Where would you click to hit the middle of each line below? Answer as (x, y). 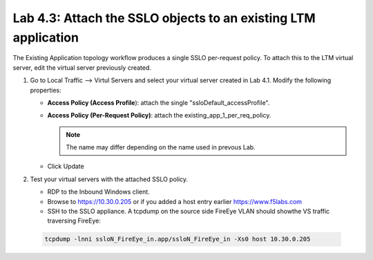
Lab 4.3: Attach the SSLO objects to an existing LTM (164, 18)
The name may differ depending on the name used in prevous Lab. (161, 147)
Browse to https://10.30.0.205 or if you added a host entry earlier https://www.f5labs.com (175, 201)
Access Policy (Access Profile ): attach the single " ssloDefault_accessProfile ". (159, 102)
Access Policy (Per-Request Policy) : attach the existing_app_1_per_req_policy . (159, 115)
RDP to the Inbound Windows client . (98, 192)
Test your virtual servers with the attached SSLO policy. (109, 179)
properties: (46, 90)
